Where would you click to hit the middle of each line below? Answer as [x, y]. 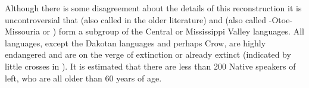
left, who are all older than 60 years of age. [83, 78]
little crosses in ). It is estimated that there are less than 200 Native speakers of [150, 66]
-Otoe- [281, 19]
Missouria [22, 31]
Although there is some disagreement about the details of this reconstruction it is [153, 8]
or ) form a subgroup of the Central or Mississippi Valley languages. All [173, 31]
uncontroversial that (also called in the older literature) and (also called [136, 19]
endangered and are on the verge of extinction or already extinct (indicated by [148, 54]
